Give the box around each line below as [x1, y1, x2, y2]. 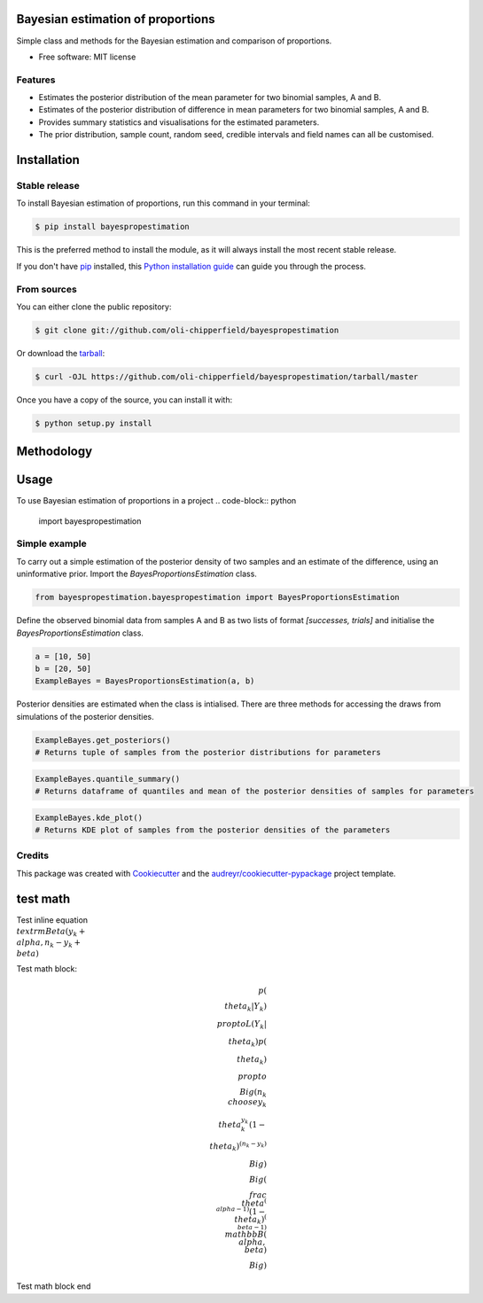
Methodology [16, 444, 93, 459]
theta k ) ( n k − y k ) [209, 1140, 268, 1153]
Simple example [16, 537, 88, 550]
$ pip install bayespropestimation [35, 222, 190, 232]
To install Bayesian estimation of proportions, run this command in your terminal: [16, 198, 310, 208]
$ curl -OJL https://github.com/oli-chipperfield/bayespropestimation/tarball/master [35, 371, 418, 381]
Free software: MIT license [38, 51, 136, 62]
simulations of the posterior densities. [16, 711, 154, 722]
